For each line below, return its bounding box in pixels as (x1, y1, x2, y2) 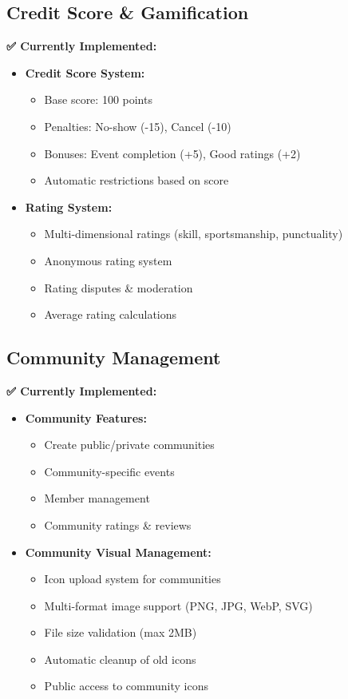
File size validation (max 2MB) (44, 624, 197, 641)
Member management (44, 490, 150, 506)
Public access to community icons (44, 677, 208, 694)
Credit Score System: (25, 64, 145, 81)
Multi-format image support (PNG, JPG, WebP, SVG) (44, 597, 313, 614)
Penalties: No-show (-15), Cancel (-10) (44, 117, 231, 134)
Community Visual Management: (25, 543, 212, 560)
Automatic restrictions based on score (44, 172, 229, 189)
